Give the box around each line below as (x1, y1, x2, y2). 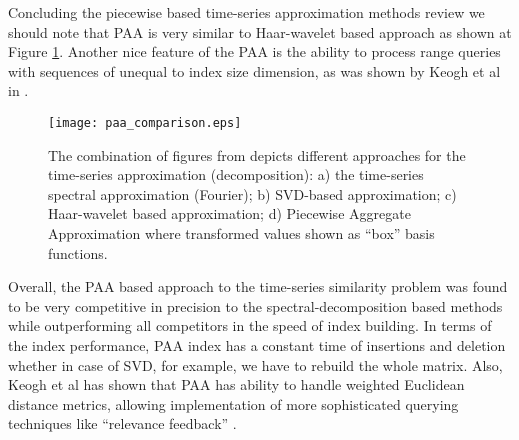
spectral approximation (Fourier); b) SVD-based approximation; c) (48, 183, 457, 204)
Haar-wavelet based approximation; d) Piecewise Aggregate (48, 203, 411, 224)
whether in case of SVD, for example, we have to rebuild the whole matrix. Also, (8, 354, 503, 375)
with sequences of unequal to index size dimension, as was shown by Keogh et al (8, 60, 501, 81)
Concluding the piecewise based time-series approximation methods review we (8, 2, 485, 22)
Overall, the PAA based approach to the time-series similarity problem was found (8, 276, 508, 297)
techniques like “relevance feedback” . (8, 413, 237, 434)
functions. (48, 242, 108, 263)
